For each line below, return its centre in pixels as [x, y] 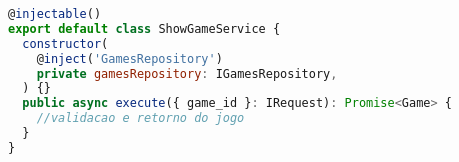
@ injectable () [55, 14]
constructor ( [65, 43]
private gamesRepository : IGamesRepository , [187, 73]
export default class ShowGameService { [144, 28]
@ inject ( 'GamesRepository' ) [129, 58]
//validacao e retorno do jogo [140, 118]
